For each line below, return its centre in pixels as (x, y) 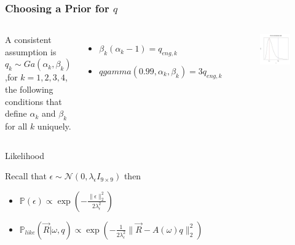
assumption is (31, 51)
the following (29, 89)
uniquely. (54, 126)
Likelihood (25, 155)
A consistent (28, 40)
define (16, 113)
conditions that (33, 101)
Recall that (26, 176)
